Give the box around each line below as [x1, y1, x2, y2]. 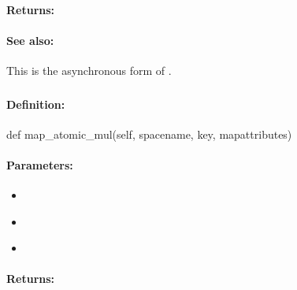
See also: [6, 32, 54, 48]
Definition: [6, 95, 65, 112]
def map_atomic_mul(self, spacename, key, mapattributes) [6, 125, 292, 142]
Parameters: [6, 156, 73, 173]
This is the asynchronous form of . [6, 61, 172, 78]
